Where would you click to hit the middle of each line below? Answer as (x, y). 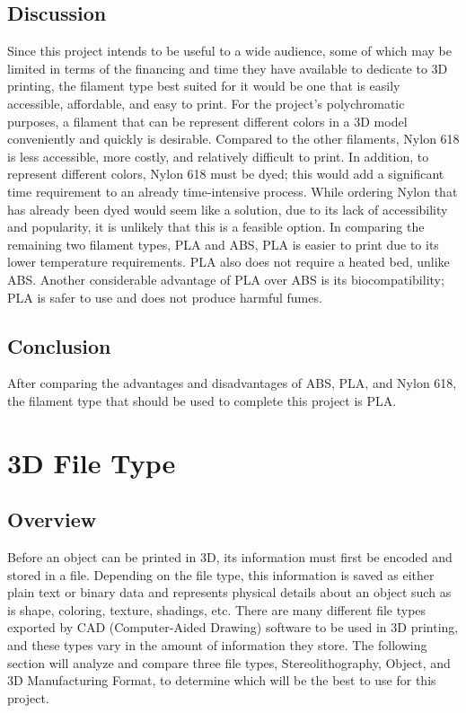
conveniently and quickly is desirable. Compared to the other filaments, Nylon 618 (233, 139)
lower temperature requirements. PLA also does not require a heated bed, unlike (229, 262)
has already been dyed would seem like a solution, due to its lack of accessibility (228, 209)
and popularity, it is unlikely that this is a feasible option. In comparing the (216, 227)
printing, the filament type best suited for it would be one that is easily (204, 86)
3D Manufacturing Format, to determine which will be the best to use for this (222, 680)
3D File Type (92, 462)
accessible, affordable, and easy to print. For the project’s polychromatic (206, 103)
